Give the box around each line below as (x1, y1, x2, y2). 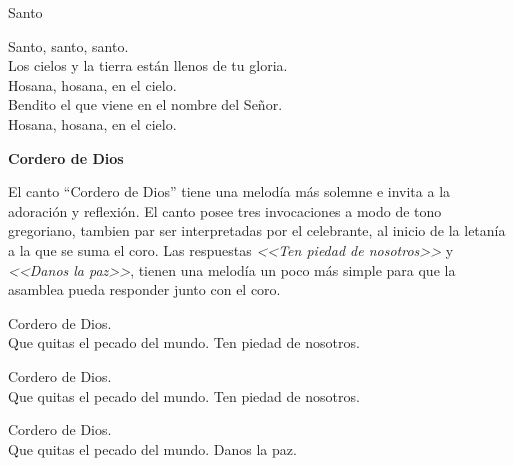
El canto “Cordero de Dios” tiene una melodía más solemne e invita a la (8, 181, 451, 202)
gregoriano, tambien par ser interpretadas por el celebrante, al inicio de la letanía (8, 220, 506, 241)
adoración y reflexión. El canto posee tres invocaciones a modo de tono (8, 200, 442, 221)
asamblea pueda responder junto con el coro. (8, 279, 281, 300)
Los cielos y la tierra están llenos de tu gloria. (8, 55, 288, 76)
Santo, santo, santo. (8, 35, 129, 56)
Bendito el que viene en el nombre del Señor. (8, 94, 283, 115)
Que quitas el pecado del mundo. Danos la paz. (8, 438, 297, 459)
